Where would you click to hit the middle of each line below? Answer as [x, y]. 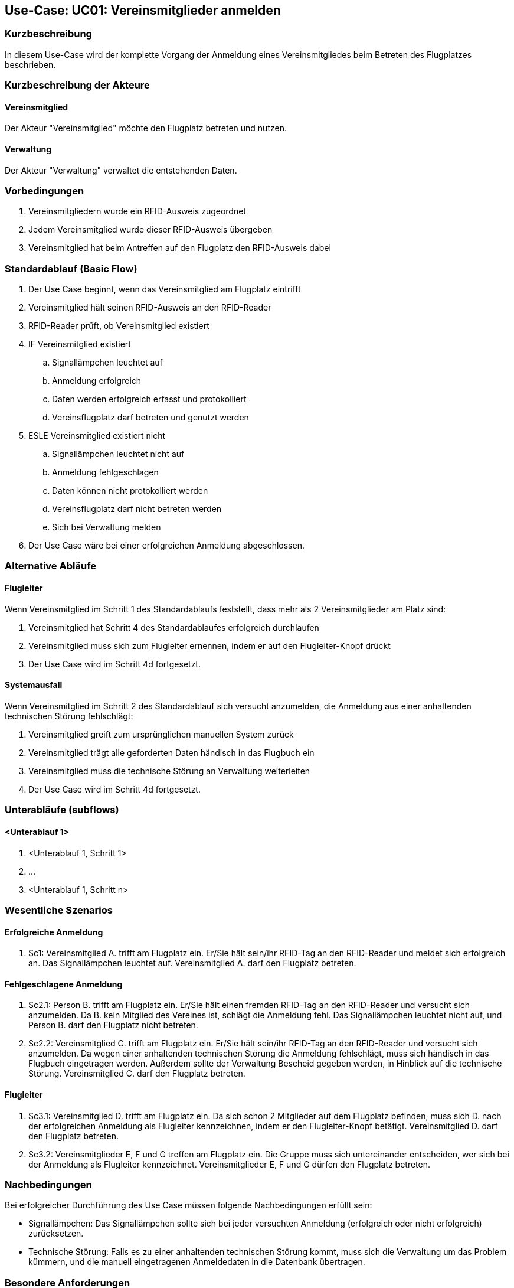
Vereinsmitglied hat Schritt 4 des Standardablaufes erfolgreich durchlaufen [174, 627]
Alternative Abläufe [51, 566]
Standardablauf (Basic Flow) [71, 268]
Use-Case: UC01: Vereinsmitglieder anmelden [143, 10]
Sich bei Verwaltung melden [107, 527]
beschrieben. [30, 64]
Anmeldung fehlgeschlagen [105, 472]
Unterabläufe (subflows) [62, 810]
